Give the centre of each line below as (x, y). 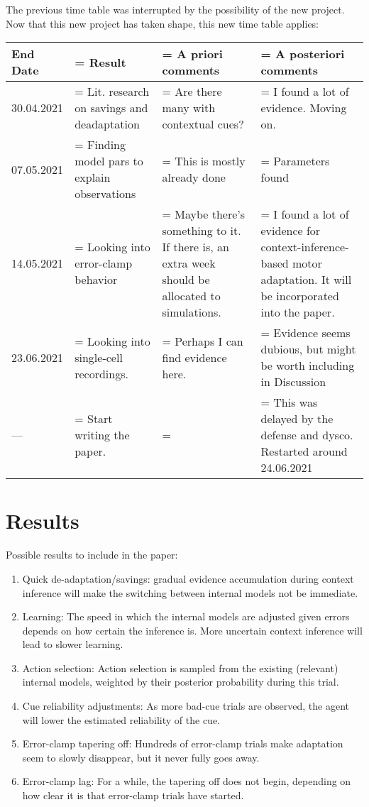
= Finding (100, 145)
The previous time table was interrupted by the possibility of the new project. (175, 9)
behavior (96, 280)
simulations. (192, 312)
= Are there (192, 92)
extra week (189, 263)
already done (194, 177)
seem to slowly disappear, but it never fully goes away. (141, 757)
